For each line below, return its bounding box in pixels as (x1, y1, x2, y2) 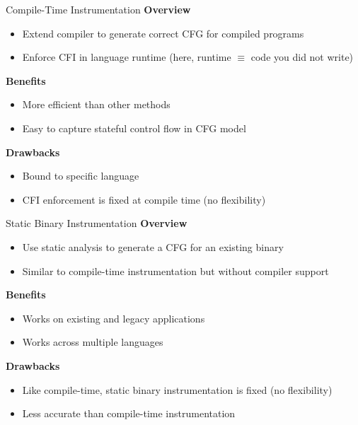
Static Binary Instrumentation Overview (6, 216, 187, 231)
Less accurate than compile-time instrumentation (22, 406, 236, 421)
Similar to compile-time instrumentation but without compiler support (22, 263, 329, 278)
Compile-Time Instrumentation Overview (6, 2, 191, 16)
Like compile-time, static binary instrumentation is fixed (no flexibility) (22, 382, 333, 397)
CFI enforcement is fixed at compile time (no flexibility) (22, 192, 266, 206)
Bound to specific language (22, 168, 139, 183)
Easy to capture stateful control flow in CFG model (22, 120, 246, 135)
